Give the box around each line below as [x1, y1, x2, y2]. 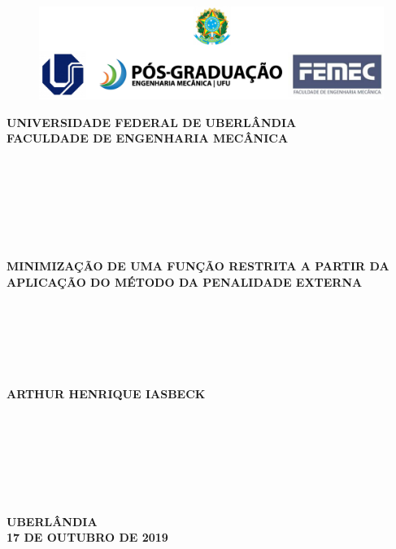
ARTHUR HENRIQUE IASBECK [7, 384, 206, 402]
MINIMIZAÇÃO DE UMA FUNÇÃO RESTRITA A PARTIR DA [7, 257, 389, 274]
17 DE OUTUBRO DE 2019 [7, 529, 168, 546]
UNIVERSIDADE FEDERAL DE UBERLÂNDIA [7, 113, 297, 130]
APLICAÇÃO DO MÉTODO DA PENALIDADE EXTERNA [7, 273, 363, 290]
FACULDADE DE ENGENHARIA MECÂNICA [7, 130, 289, 147]
